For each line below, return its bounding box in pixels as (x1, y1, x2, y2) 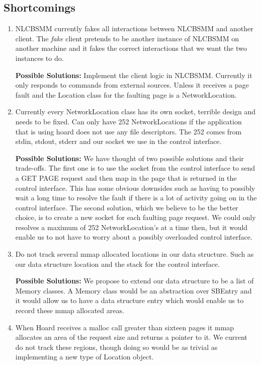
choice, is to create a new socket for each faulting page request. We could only (15, 212, 256, 223)
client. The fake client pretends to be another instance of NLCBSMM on (15, 33, 239, 43)
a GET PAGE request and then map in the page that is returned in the (15, 172, 237, 183)
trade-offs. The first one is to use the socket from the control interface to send (15, 163, 255, 173)
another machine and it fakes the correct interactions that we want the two (15, 43, 247, 53)
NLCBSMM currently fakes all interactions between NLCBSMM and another (15, 23, 253, 34)
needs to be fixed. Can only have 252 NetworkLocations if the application (15, 116, 242, 126)
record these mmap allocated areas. (15, 305, 124, 316)
